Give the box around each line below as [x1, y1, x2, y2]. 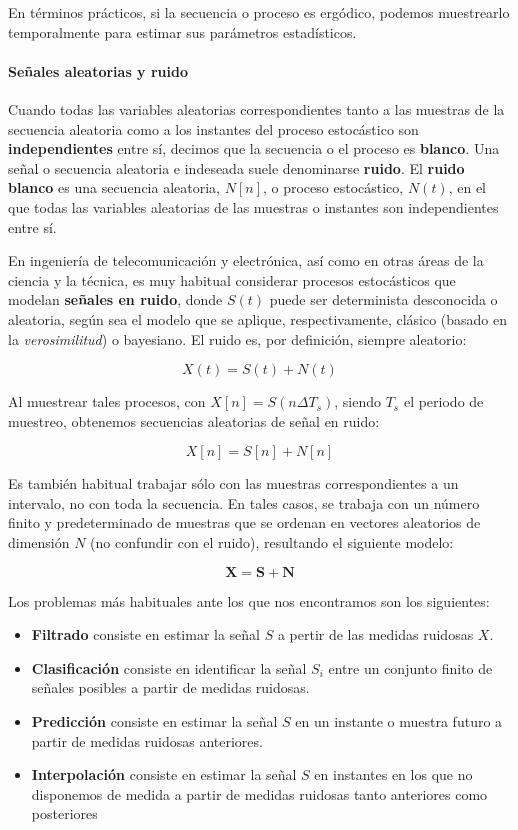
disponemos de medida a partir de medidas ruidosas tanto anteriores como [31, 783, 488, 804]
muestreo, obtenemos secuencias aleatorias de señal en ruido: [8, 410, 380, 431]
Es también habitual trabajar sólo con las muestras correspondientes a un [8, 473, 459, 494]
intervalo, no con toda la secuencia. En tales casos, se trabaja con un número [8, 492, 480, 513]
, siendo [334, 391, 381, 412]
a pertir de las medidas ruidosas [277, 624, 474, 645]
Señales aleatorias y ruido [8, 60, 189, 81]
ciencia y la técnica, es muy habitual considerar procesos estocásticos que [8, 269, 456, 290]
